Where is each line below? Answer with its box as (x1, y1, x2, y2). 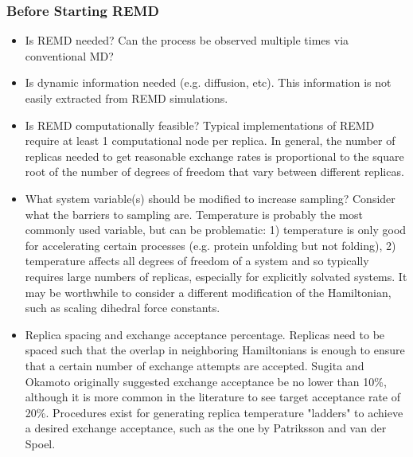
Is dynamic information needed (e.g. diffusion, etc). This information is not (25, 74, 392, 91)
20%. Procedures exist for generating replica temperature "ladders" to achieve (25, 404, 403, 420)
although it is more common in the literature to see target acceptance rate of (25, 389, 401, 405)
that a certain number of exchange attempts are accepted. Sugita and (25, 357, 364, 373)
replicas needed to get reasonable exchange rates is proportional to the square (25, 147, 404, 164)
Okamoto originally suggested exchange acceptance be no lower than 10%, (25, 373, 387, 389)
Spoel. (25, 435, 56, 451)
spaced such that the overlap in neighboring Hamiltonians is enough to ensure (25, 342, 405, 358)
